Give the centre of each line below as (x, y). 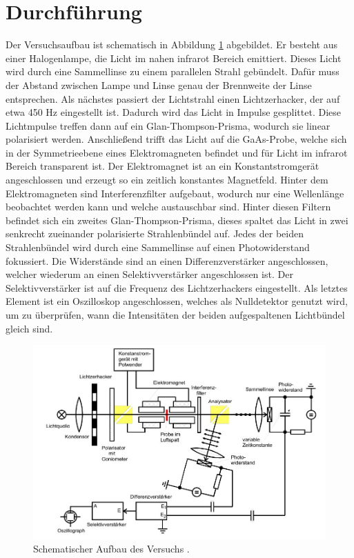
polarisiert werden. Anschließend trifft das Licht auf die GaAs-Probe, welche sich (176, 139)
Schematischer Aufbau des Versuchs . (111, 549)
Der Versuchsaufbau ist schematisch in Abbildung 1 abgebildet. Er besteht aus (171, 44)
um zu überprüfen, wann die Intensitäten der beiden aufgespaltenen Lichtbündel (175, 315)
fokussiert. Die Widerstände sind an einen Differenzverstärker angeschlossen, (167, 260)
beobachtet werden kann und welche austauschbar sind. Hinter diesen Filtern (168, 207)
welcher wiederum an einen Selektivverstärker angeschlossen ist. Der (149, 274)
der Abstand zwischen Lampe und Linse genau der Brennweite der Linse (159, 84)
